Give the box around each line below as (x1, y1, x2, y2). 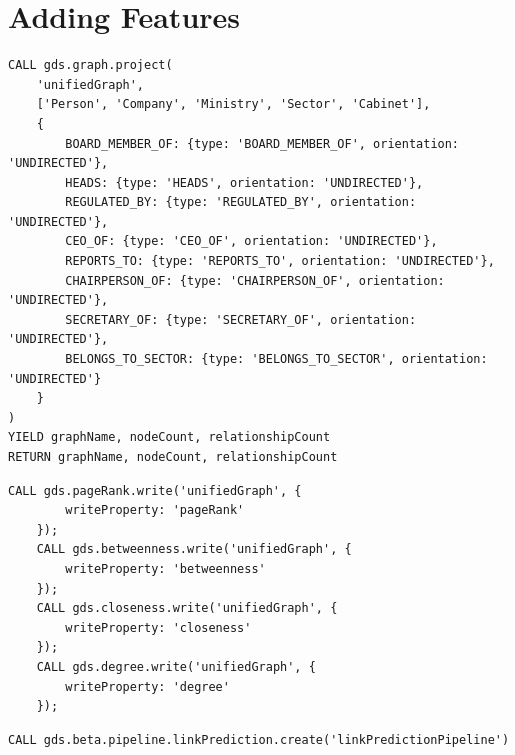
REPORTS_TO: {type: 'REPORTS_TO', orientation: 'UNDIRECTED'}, (65, 254, 495, 269)
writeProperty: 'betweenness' (65, 561, 266, 576)
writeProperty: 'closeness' (65, 620, 252, 635)
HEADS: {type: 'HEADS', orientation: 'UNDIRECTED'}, (65, 175, 424, 190)
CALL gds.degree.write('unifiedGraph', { (36, 659, 316, 674)
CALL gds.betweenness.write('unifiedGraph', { (36, 542, 352, 557)
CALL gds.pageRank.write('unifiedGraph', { (8, 483, 302, 498)
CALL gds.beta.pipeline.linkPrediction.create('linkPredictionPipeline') (8, 732, 510, 747)
